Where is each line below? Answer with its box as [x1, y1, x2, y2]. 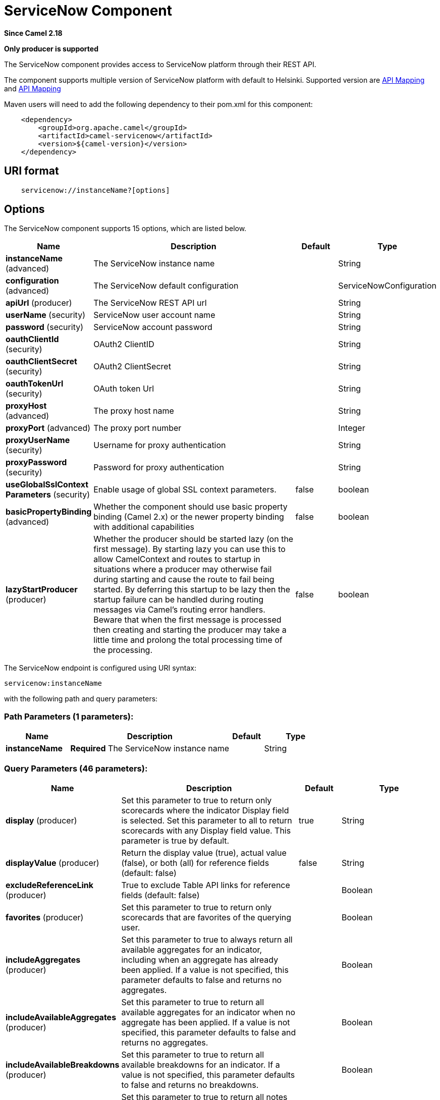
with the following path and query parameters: [4, 694, 158, 703]
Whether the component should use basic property [93, 502, 288, 512]
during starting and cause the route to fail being [93, 574, 274, 585]
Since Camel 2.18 [4, 28, 63, 37]
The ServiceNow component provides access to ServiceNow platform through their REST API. [4, 60, 316, 69]
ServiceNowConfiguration [338, 281, 436, 291]
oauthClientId [6, 334, 59, 345]
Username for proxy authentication [93, 440, 226, 451]
